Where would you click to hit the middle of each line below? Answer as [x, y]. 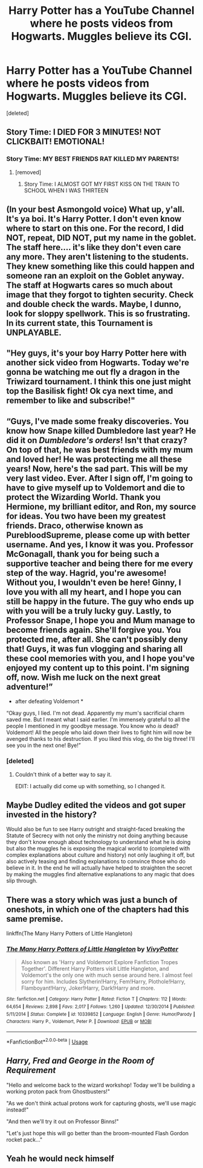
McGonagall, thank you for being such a [83, 554]
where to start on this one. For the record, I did [95, 228]
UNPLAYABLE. [34, 333]
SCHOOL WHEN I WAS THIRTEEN [66, 190]
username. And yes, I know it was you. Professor [100, 545]
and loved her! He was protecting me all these [94, 459]
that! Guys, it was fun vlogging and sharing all [95, 649]
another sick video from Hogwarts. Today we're [98, 363]
